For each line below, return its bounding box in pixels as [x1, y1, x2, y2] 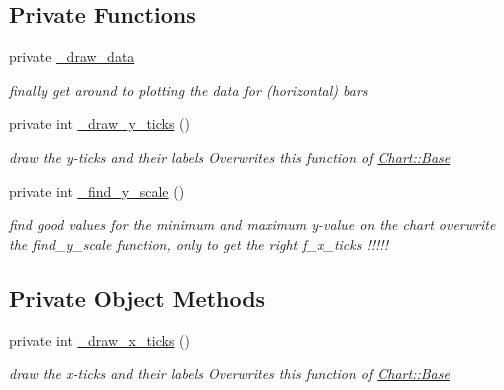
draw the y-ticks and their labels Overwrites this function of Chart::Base [9, 146, 451, 167]
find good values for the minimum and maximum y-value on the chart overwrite [9, 214, 496, 235]
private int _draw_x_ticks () [9, 329, 191, 350]
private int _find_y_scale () [9, 180, 185, 201]
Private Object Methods [9, 282, 266, 313]
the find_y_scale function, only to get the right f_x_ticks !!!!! [9, 233, 388, 254]
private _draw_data [9, 46, 135, 67]
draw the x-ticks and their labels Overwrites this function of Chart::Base [9, 363, 450, 384]
